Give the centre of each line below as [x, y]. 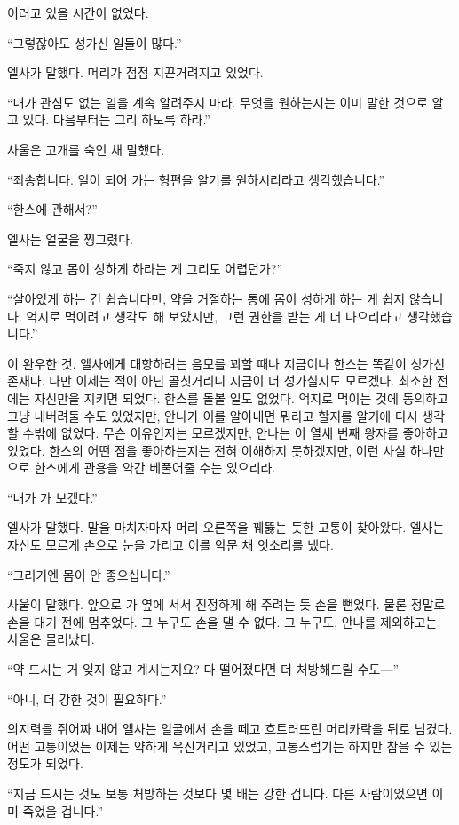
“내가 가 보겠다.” [52, 497]
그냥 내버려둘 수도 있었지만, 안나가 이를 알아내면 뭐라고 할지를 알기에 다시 [213, 415]
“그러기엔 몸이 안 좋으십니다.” [89, 574]
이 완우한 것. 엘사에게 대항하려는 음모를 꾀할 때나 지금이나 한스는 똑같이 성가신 [226, 363]
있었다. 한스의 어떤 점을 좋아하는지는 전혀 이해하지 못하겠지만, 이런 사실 [207, 450]
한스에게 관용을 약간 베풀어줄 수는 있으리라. [155, 468]
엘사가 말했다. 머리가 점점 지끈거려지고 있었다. [135, 72]
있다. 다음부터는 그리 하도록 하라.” [116, 119]
